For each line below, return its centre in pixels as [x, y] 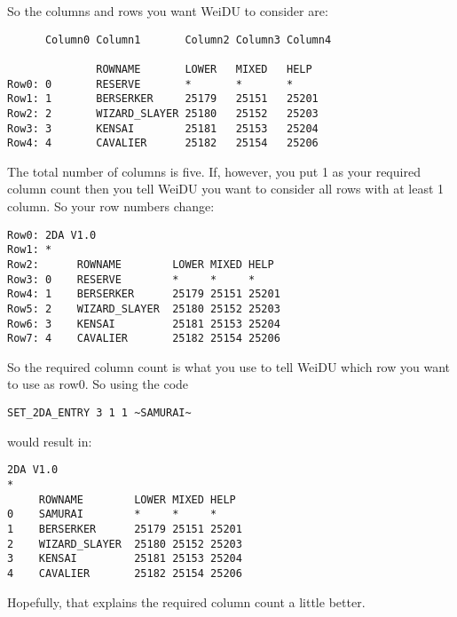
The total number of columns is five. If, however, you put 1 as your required [214, 171]
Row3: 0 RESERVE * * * [131, 279]
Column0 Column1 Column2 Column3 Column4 [188, 40]
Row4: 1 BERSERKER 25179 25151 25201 [144, 294]
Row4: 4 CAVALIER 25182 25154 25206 [163, 143]
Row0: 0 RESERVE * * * [150, 84]
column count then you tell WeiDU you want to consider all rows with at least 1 [226, 189]
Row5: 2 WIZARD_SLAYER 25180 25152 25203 [144, 308]
